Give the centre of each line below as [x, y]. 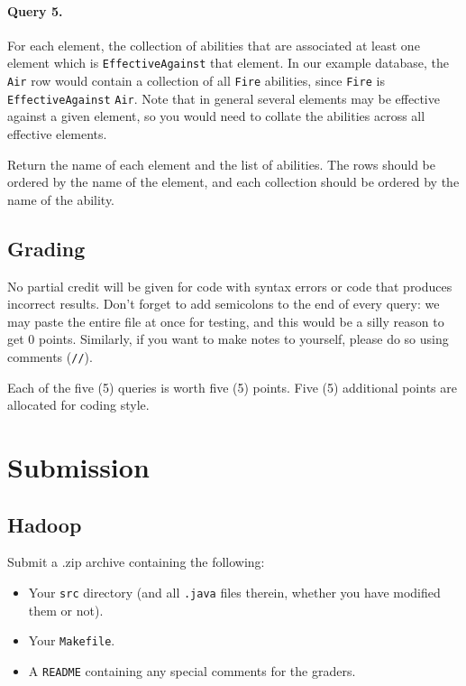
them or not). [66, 610]
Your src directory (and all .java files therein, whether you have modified [234, 592]
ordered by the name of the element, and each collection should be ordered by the [233, 182]
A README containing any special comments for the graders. [192, 670]
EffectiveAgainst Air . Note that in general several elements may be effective [224, 98]
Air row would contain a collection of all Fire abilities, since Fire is [196, 81]
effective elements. [57, 133]
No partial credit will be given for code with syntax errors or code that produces [230, 286]
